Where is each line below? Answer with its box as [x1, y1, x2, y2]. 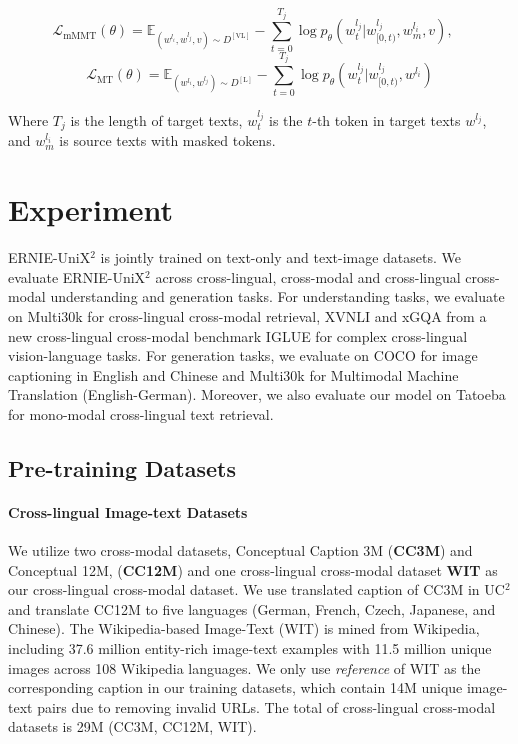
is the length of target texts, [70, 109, 243, 130]
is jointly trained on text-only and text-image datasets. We [100, 247, 462, 268]
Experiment [8, 189, 174, 230]
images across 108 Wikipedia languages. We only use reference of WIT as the [8, 657, 481, 678]
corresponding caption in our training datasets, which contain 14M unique [8, 677, 463, 698]
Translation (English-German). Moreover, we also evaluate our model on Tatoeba [8, 384, 506, 405]
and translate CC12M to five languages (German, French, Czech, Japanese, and [8, 598, 496, 619]
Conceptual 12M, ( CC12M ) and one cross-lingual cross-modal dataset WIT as [8, 559, 498, 580]
